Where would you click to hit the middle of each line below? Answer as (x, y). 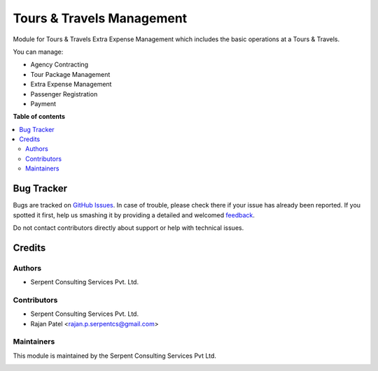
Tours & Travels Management (100, 18)
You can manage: (38, 52)
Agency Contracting (59, 65)
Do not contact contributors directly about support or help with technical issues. (128, 228)
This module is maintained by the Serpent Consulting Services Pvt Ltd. (115, 356)
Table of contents (39, 117)
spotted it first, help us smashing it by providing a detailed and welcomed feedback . (134, 215)
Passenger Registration (64, 94)
